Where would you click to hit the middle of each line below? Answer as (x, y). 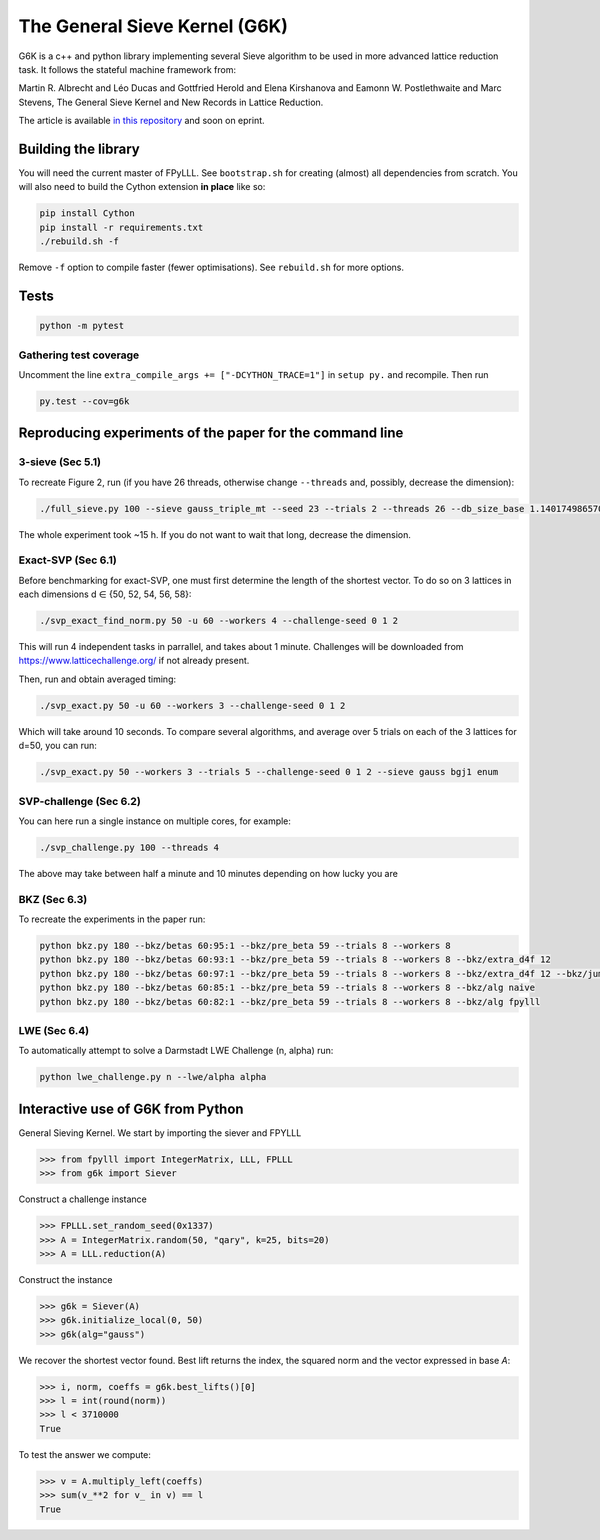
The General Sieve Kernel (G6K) (153, 26)
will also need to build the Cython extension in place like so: (142, 187)
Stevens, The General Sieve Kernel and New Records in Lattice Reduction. (171, 102)
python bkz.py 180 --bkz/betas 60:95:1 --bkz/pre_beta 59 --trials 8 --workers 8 (245, 946)
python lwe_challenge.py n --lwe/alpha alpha (153, 1077)
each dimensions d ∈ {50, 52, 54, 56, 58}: (105, 594)
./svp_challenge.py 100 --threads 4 (129, 847)
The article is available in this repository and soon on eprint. (141, 121)
